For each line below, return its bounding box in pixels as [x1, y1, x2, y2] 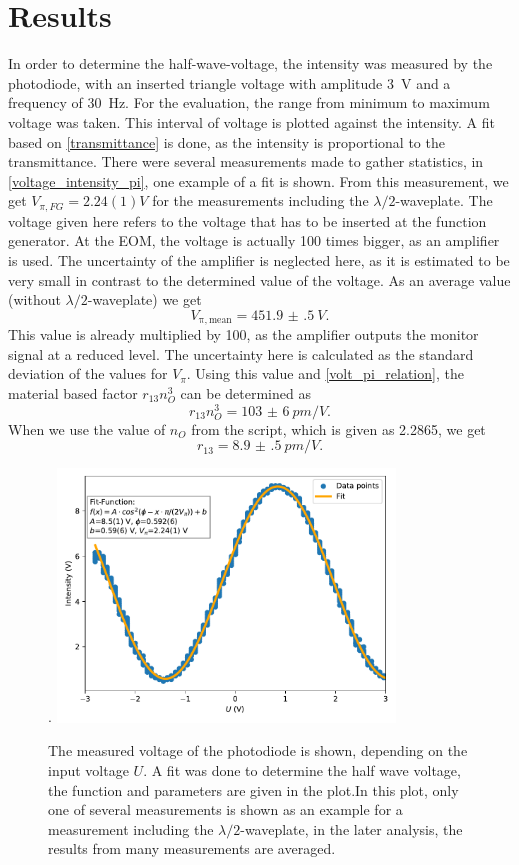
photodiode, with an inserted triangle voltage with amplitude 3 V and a [8, 72, 451, 93]
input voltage [48, 759, 129, 780]
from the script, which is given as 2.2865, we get [191, 418, 486, 439]
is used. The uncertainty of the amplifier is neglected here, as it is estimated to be [8, 249, 510, 270]
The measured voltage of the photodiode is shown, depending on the [48, 740, 468, 761]
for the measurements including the [152, 190, 369, 211]
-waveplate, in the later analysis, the [240, 818, 463, 839]
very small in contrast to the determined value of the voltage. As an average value [8, 269, 511, 290]
